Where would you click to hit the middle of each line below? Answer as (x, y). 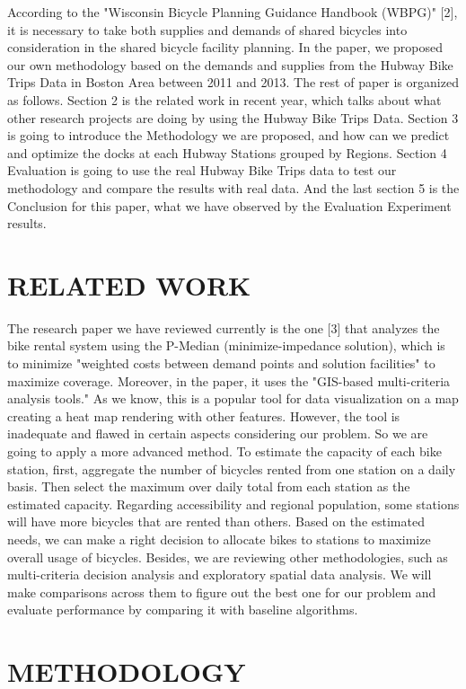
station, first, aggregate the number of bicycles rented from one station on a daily (232, 468)
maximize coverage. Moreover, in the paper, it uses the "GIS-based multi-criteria (229, 380)
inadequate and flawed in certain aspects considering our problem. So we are (218, 433)
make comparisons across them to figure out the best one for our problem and (222, 592)
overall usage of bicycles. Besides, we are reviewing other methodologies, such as (228, 556)
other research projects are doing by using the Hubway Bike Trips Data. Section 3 (233, 117)
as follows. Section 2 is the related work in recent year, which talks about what (224, 99)
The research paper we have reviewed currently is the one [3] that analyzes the (224, 327)
